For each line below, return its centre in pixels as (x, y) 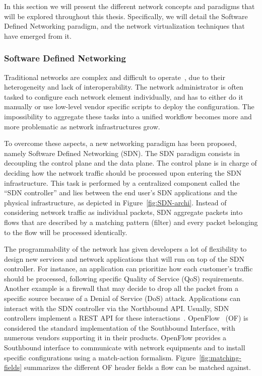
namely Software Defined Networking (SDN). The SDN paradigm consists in (122, 153)
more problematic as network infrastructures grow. (82, 126)
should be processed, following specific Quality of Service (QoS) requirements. (124, 278)
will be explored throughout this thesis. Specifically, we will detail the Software (126, 16)
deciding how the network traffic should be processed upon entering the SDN (123, 172)
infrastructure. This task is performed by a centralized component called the (122, 182)
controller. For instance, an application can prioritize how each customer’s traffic (128, 269)
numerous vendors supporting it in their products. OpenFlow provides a (115, 337)
